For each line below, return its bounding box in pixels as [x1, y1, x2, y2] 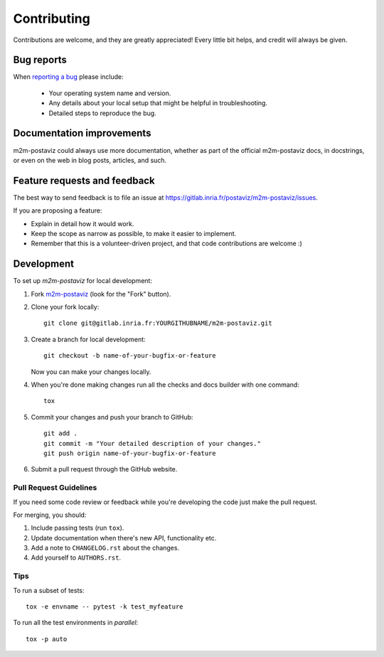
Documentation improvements [13, 127, 151, 139]
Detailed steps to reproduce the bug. [48, 109, 156, 117]
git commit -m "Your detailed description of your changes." [43, 439, 261, 447]
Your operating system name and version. [48, 89, 171, 97]
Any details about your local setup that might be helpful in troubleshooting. [48, 99, 268, 107]
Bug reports [13, 54, 68, 66]
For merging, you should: [13, 511, 87, 519]
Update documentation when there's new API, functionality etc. [31, 533, 217, 542]
